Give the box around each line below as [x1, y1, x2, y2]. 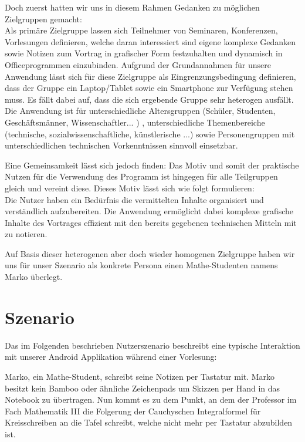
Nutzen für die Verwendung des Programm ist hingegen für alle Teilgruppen [5, 170, 278, 183]
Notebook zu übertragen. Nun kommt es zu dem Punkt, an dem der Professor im [5, 393, 297, 406]
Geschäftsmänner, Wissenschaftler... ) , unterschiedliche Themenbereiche [5, 116, 265, 128]
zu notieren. [5, 228, 48, 240]
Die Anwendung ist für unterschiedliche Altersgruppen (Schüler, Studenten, [5, 104, 276, 117]
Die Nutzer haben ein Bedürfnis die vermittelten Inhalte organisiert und [5, 193, 264, 205]
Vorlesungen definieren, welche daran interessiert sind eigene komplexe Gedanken [5, 35, 296, 48]
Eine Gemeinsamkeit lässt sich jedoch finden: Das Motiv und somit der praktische [5, 158, 299, 171]
